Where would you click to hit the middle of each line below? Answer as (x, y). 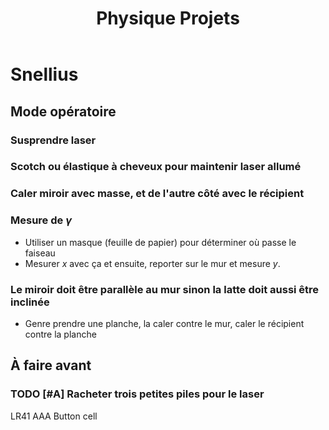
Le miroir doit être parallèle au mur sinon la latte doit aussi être (165, 289)
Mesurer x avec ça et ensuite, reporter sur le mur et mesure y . (152, 263)
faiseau (40, 253)
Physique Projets (168, 18)
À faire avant (51, 365)
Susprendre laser (53, 140)
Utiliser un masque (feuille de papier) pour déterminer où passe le (160, 242)
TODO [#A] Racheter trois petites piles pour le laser (137, 394)
